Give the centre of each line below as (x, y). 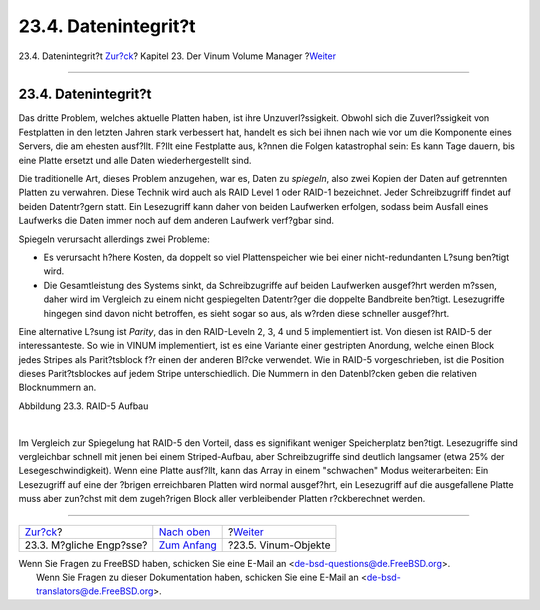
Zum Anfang (187, 545)
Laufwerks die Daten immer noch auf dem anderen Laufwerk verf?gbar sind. (176, 221)
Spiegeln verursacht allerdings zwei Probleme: (114, 239)
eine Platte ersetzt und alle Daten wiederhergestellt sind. (135, 160)
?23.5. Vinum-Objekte (279, 545)
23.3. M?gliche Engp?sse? (86, 545)
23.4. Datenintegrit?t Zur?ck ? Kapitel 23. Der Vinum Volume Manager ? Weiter (177, 56)
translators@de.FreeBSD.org (95, 591)
